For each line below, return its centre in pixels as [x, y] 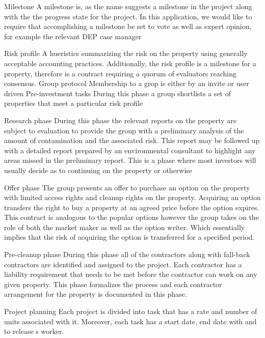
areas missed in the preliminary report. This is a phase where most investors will [130, 160]
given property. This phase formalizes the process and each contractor [113, 284]
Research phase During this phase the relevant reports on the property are [121, 120]
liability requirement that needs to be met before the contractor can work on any [131, 274]
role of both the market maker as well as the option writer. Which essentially [125, 227]
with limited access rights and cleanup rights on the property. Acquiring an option [132, 197]
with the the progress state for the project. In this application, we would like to [128, 16]
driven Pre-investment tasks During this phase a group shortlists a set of [117, 93]
